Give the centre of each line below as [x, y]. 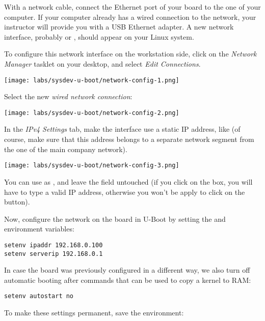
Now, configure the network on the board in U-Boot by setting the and [115, 218]
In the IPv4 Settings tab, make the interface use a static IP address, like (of [122, 129]
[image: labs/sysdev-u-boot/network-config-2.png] [92, 113]
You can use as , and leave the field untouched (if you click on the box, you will [128, 181]
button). [17, 202]
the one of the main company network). [66, 149]
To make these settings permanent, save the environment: [94, 313]
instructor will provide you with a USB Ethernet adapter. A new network [119, 27]
